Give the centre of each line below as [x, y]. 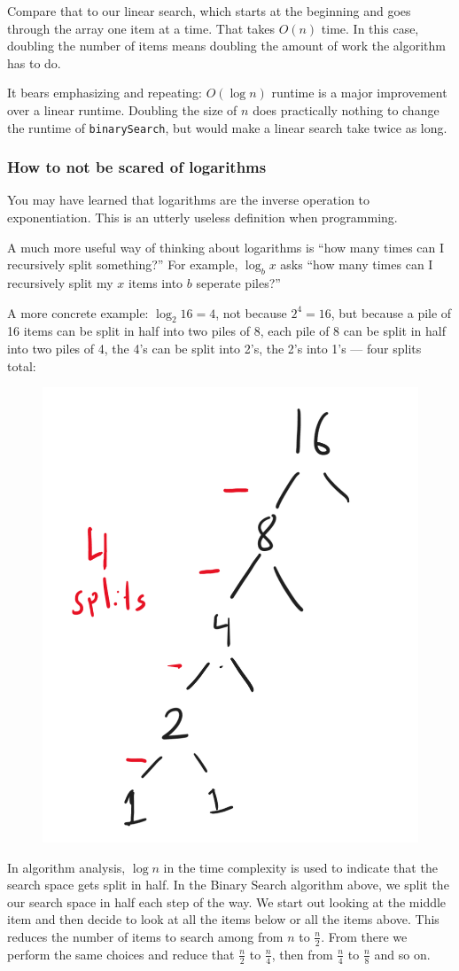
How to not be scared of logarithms [137, 167]
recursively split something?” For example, [123, 264]
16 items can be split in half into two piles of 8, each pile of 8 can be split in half [226, 331]
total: [22, 365]
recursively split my [60, 283]
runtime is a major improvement [359, 93]
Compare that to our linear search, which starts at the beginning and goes [209, 11]
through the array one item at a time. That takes [141, 28]
